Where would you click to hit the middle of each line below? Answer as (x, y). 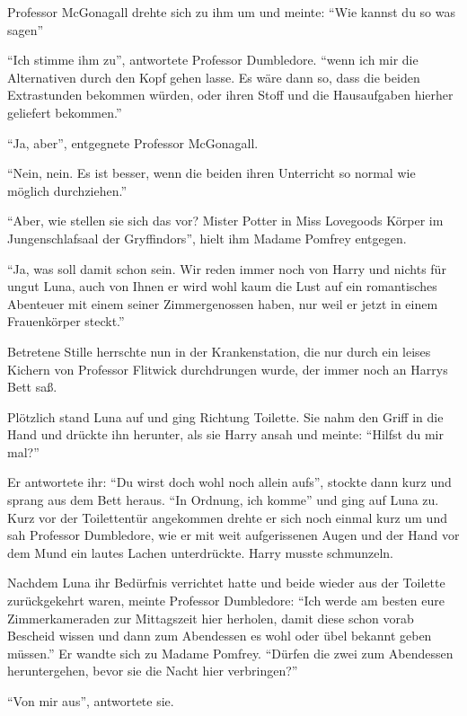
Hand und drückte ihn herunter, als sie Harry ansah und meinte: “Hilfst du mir (225, 434)
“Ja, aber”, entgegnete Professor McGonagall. (133, 142)
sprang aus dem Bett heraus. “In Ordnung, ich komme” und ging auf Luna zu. (223, 500)
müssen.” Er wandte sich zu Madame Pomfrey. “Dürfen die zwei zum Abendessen (230, 653)
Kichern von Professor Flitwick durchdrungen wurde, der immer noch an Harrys (228, 369)
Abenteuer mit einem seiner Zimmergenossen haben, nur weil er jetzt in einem (223, 303)
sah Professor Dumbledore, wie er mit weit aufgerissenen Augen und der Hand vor (233, 535)
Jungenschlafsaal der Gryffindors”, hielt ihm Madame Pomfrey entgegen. (207, 238)
